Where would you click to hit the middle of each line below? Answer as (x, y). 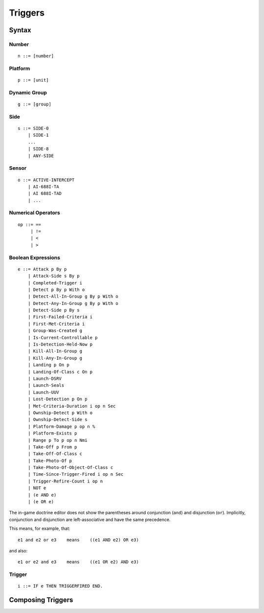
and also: (18, 550)
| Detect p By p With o (56, 289)
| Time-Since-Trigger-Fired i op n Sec (76, 474)
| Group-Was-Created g (55, 331)
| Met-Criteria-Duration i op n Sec (72, 406)
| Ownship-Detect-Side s (57, 420)
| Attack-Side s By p (54, 276)
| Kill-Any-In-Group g (55, 358)
